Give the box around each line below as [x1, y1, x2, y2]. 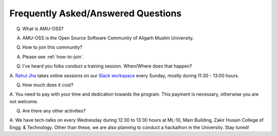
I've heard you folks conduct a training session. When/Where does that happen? [22, 63, 192, 69]
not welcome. [9, 98, 38, 104]
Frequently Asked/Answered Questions [9, 8, 182, 19]
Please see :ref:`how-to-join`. [22, 54, 85, 60]
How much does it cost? [22, 82, 74, 88]
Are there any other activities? [22, 108, 86, 114]
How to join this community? [22, 44, 83, 51]
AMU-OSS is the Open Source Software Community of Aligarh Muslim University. [22, 35, 194, 41]
